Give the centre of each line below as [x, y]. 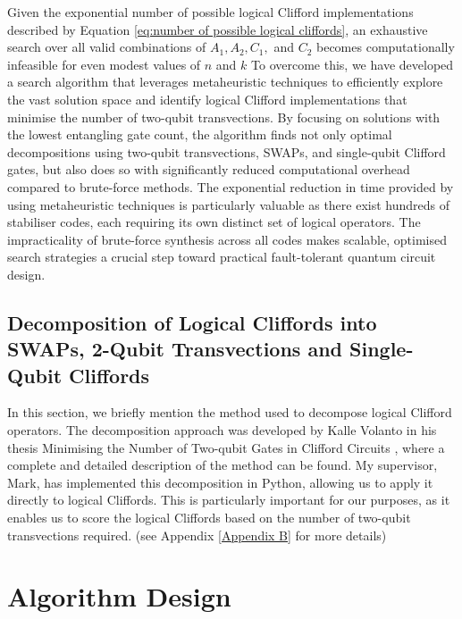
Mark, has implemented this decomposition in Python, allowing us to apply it [220, 482]
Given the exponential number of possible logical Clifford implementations [210, 12]
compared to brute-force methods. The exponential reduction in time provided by [231, 186]
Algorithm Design [119, 596]
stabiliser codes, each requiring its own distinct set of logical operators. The [214, 222]
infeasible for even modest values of [104, 64]
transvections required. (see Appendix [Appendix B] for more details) [197, 535]
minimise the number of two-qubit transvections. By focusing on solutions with [224, 117]
